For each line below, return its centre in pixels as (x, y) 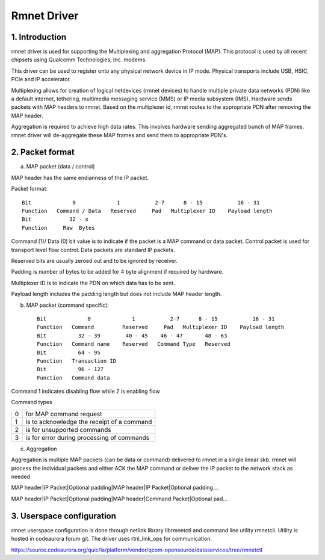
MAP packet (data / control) (60, 167)
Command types (32, 402)
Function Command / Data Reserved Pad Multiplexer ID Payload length (147, 211)
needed (20, 477)
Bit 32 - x (55, 219)
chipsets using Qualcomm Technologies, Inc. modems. (79, 60)
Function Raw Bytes (58, 228)
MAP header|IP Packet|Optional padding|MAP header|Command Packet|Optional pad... (119, 499)
